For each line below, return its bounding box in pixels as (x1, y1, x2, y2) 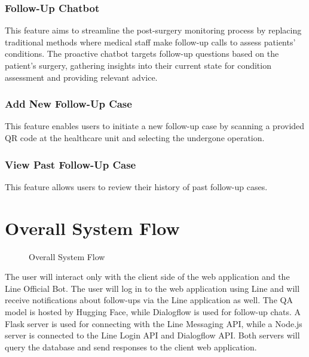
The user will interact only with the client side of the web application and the (5, 270, 290, 283)
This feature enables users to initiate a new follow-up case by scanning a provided (5, 120, 305, 132)
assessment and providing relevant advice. (5, 71, 158, 83)
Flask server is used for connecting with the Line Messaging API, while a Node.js (5, 317, 302, 329)
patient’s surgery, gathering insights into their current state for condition (5, 59, 271, 71)
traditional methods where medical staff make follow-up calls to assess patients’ (5, 35, 296, 48)
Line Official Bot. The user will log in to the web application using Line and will (5, 282, 300, 294)
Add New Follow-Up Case (5, 96, 132, 111)
